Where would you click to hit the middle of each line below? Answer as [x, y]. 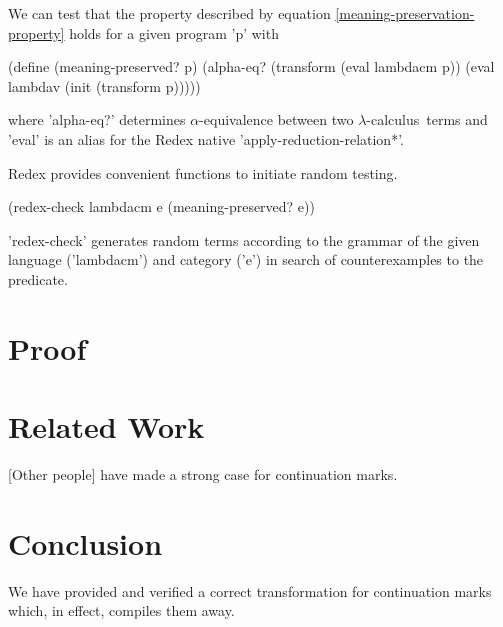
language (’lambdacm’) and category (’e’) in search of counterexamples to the [246, 259]
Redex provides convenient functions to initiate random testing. [203, 172]
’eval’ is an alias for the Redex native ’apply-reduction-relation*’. [206, 138]
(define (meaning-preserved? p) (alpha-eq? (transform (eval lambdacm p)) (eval [251, 66]
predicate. [38, 278]
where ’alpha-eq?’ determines [97, 119]
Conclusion [85, 542]
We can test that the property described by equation [169, 13]
